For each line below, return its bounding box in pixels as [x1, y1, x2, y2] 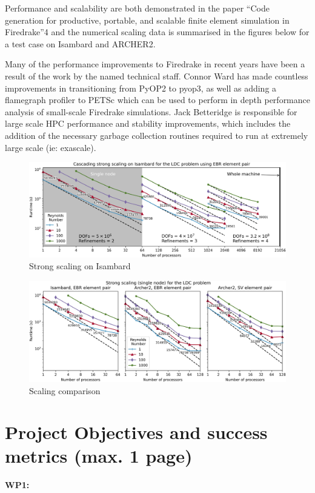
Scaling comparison [29, 384, 101, 397]
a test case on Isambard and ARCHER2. [5, 37, 156, 50]
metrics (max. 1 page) [5, 443, 193, 468]
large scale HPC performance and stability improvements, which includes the [5, 117, 291, 130]
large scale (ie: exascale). [5, 141, 96, 153]
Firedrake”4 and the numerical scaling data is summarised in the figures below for [5, 25, 310, 38]
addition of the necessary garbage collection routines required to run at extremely [5, 129, 308, 141]
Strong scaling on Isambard [29, 260, 131, 272]
